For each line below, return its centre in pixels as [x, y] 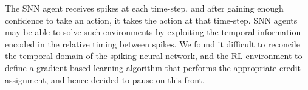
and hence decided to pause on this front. [128, 79]
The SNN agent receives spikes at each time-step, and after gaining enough [144, 8]
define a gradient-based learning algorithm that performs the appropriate [141, 67]
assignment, [27, 79]
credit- [291, 67]
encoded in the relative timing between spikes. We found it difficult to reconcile [152, 43]
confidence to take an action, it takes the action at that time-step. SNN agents [151, 20]
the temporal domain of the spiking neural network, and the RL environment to [154, 56]
